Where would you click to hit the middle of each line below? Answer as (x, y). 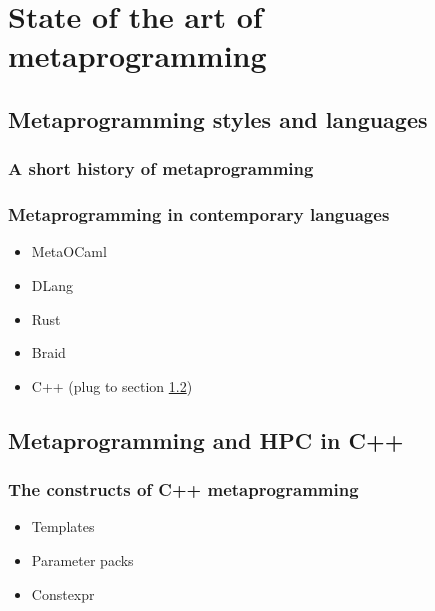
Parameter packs (82, 559)
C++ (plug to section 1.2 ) (112, 385)
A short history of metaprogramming (161, 168)
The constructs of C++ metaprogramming (183, 489)
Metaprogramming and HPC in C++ (206, 439)
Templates (63, 526)
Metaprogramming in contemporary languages (199, 214)
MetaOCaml (69, 251)
